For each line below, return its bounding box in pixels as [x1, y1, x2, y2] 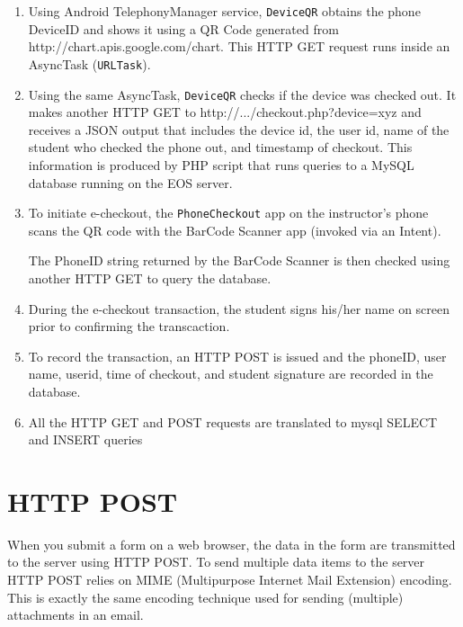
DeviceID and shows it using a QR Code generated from [28, 19, 339, 38]
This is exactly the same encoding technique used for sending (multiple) [7, 587, 404, 606]
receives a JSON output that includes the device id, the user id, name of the [28, 120, 450, 139]
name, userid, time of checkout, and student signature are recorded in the [28, 364, 433, 383]
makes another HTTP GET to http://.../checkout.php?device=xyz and [28, 103, 422, 121]
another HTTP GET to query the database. [28, 268, 272, 287]
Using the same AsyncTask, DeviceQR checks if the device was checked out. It [28, 85, 457, 103]
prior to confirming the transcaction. [28, 317, 230, 336]
